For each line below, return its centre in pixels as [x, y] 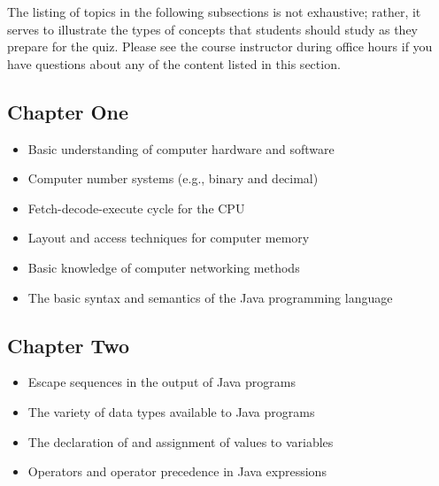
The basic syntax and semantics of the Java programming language [210, 297]
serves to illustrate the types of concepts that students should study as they [212, 29]
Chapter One [68, 111]
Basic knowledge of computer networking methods [164, 267]
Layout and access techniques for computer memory [169, 238]
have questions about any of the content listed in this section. [174, 63]
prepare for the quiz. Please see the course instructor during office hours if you [220, 46]
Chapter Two [69, 345]
